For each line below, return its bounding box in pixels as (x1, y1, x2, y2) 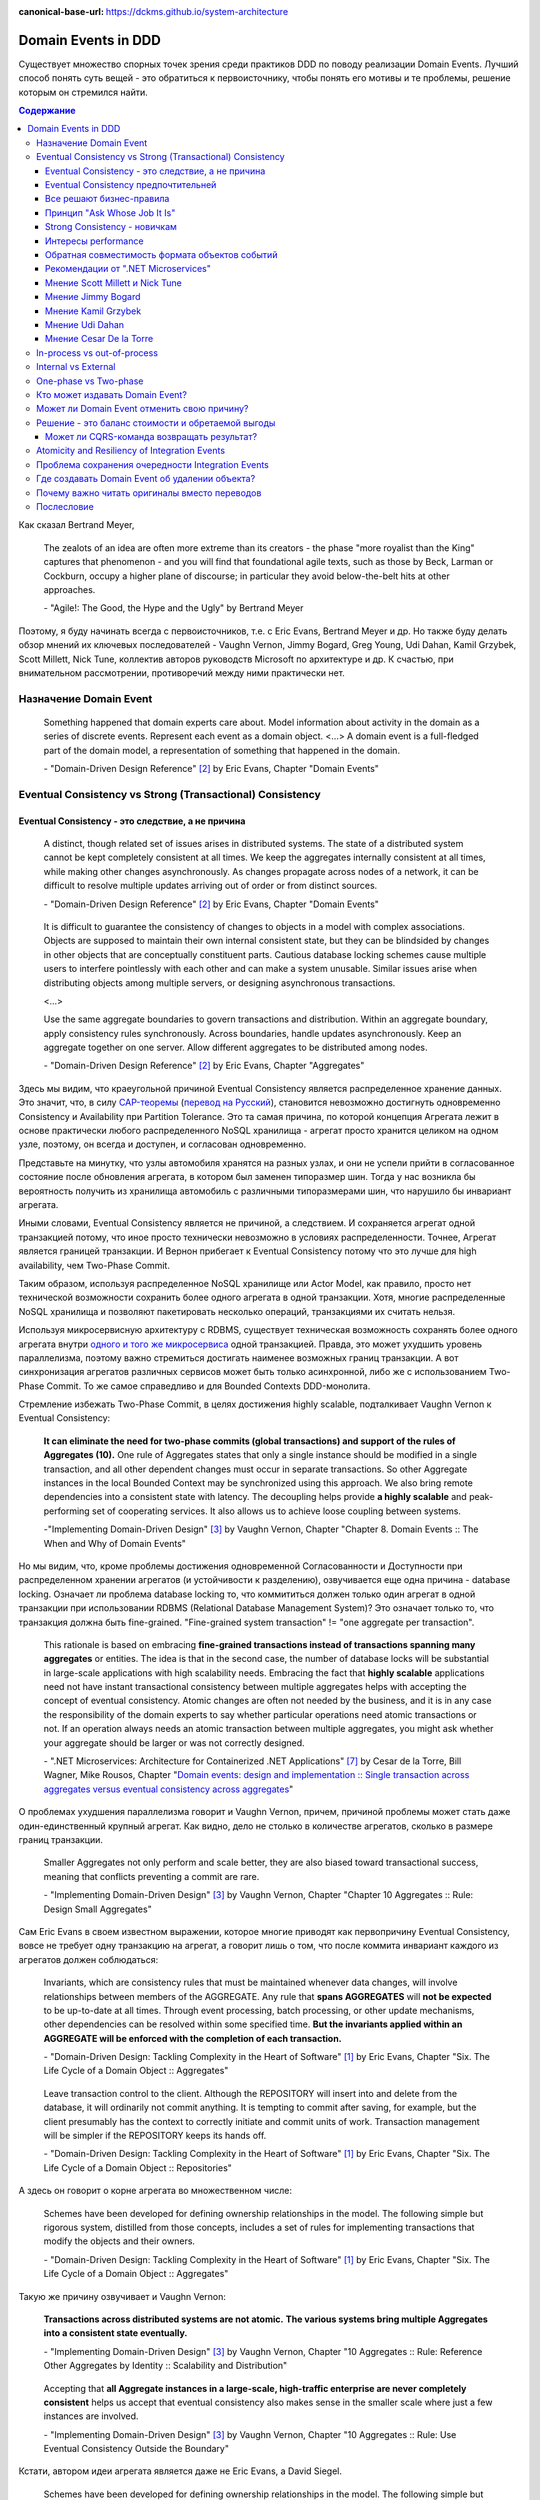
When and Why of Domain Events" (43, 1537, 187, 1549)
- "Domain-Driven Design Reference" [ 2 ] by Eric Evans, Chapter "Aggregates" (43, 1060, 365, 1072)
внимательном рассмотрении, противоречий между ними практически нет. (18, 666, 345, 679)
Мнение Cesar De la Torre (45, 333, 154, 345)
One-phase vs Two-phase (36, 375, 144, 387)
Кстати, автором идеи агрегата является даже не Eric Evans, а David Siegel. (18, 2465, 343, 2477)
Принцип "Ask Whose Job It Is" (45, 206, 176, 219)
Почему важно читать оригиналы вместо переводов (36, 486, 262, 499)
